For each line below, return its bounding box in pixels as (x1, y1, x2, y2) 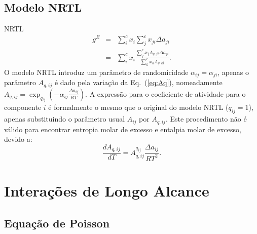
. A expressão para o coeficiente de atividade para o (85, 88, 246, 99)
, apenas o (217, 66, 249, 77)
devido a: (4, 134, 32, 144)
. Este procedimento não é (165, 113, 247, 124)
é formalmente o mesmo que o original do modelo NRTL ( (48, 102, 229, 112)
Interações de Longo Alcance (4, 180, 209, 201)
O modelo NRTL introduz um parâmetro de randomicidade (4, 66, 189, 77)
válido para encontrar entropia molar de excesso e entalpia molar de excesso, (4, 124, 241, 134)
